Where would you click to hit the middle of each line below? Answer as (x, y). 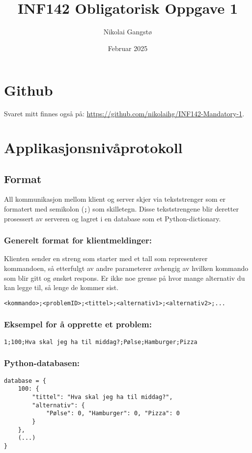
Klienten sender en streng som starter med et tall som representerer (106, 258)
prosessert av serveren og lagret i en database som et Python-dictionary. (112, 218)
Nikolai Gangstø (128, 32)
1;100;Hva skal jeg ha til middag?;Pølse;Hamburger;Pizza (101, 342)
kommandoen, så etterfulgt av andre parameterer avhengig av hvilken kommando (126, 268)
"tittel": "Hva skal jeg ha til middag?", (102, 397)
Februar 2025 (128, 48)
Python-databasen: (42, 363)
